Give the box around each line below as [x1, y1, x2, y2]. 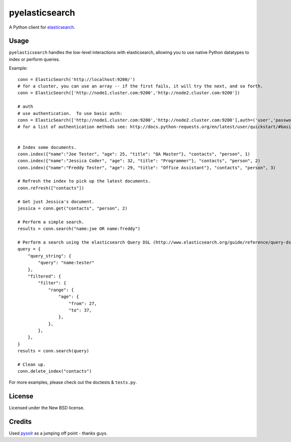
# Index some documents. [17, 145, 77, 150]
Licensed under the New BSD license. [9, 405, 85, 410]
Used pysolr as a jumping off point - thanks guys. [9, 430, 108, 436]
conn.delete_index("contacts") [17, 369, 92, 374]
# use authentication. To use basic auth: [17, 111, 123, 116]
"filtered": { [27, 273, 62, 279]
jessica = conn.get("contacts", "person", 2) [17, 206, 128, 211]
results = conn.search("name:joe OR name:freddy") [17, 226, 141, 231]
